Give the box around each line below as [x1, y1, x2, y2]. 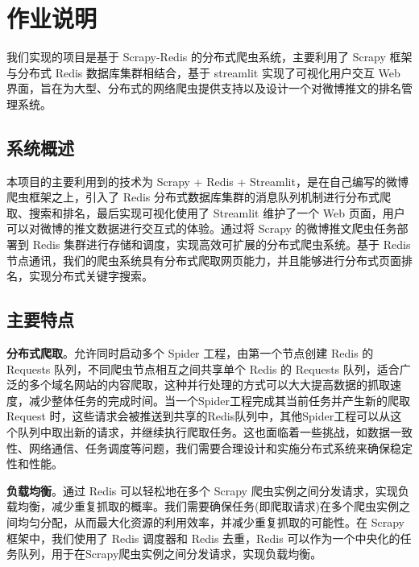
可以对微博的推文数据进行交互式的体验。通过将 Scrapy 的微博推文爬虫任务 [6, 220, 397, 237]
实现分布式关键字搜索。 [28, 267, 153, 284]
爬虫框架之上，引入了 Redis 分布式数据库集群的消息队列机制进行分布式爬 [6, 188, 392, 205]
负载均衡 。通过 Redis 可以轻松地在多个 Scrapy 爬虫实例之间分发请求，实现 [6, 482, 398, 499]
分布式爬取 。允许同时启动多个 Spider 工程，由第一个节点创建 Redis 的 [6, 345, 374, 362]
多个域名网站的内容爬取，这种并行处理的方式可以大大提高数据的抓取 [28, 376, 390, 393]
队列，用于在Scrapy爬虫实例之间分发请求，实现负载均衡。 [17, 545, 322, 562]
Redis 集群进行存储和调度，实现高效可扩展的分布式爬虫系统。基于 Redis [32, 236, 411, 253]
